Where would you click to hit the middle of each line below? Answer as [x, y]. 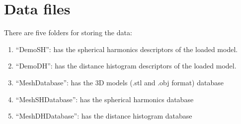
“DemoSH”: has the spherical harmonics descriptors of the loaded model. [127, 49]
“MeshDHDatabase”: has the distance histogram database [104, 116]
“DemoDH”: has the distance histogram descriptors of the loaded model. [126, 66]
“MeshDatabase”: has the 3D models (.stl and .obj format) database [120, 82]
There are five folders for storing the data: [68, 32]
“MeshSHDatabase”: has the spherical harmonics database [105, 99]
